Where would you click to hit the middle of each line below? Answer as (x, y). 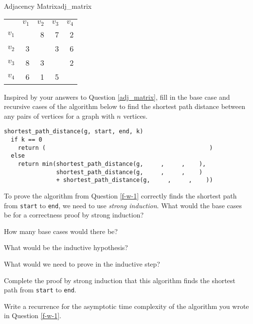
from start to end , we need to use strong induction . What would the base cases (123, 205)
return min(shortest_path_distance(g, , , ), (112, 164)
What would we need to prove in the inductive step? (82, 263)
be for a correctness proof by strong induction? (74, 215)
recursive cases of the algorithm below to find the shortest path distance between (125, 106)
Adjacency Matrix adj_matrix (48, 6)
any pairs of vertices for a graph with (59, 116)
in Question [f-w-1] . (33, 315)
